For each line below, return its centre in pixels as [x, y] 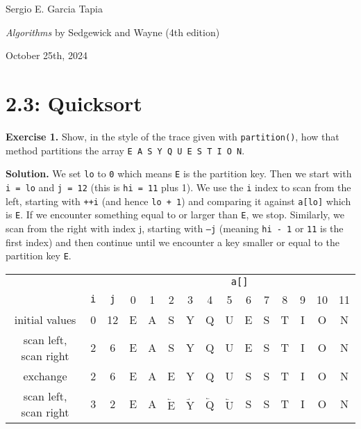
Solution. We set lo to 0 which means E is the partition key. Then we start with [179, 173]
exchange [45, 375]
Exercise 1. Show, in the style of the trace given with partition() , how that [173, 136]
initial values [45, 319]
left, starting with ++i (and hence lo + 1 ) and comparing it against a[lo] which [178, 201]
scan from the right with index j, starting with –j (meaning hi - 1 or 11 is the [175, 228]
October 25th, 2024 [47, 55]
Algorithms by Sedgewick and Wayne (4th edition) [113, 32]
